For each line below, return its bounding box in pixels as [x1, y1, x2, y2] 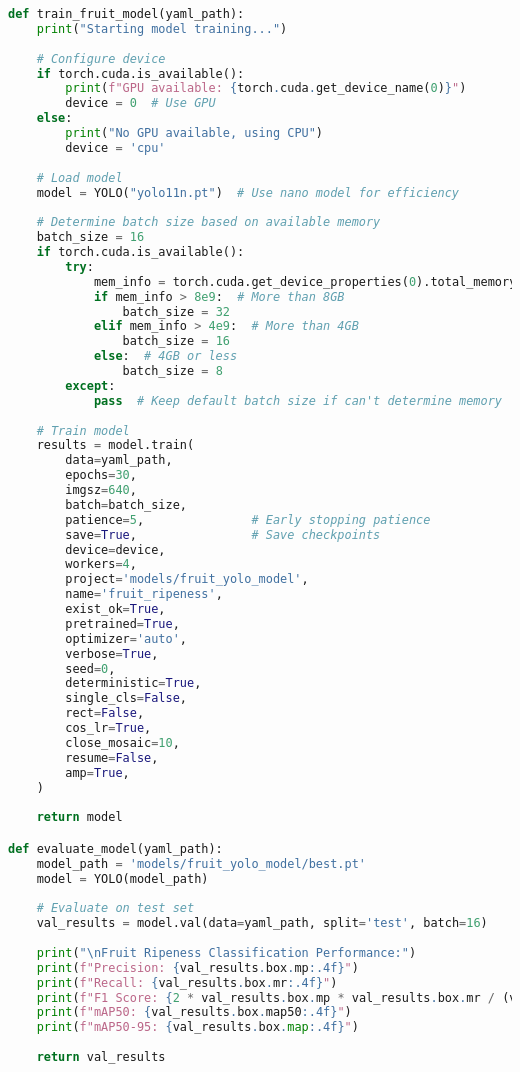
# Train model [36, 423, 130, 438]
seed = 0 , [65, 661, 116, 676]
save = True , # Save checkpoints [65, 527, 381, 542]
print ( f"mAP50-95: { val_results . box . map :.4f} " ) [36, 1020, 359, 1035]
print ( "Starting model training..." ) [36, 21, 288, 36]
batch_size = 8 [122, 364, 223, 378]
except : [65, 378, 116, 393]
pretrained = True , [65, 616, 180, 631]
